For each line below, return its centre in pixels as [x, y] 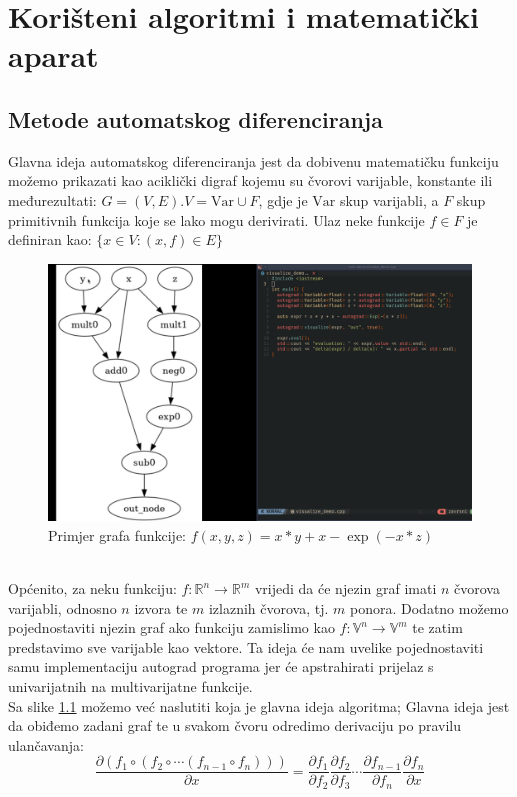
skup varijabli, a [389, 199]
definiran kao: [50, 239]
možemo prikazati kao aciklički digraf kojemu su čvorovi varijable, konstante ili [250, 180]
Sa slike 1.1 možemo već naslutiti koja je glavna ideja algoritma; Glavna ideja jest [259, 705]
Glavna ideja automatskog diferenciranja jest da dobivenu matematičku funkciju [253, 160]
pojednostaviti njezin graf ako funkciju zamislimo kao [171, 627]
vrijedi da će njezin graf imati [345, 588]
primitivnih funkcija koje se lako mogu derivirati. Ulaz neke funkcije [216, 219]
